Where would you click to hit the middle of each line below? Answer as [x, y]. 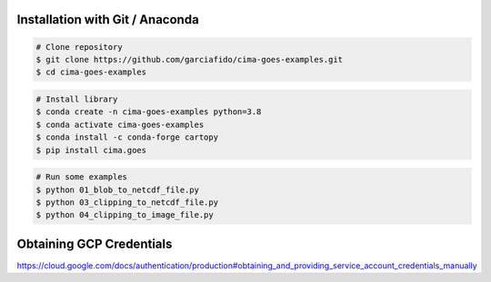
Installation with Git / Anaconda [108, 19]
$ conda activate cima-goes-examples [120, 124]
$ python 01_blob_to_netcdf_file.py [118, 190]
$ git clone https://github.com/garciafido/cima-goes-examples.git [190, 59]
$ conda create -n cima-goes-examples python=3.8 [149, 112]
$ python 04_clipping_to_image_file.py [125, 215]
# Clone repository [79, 47]
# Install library [77, 99]
